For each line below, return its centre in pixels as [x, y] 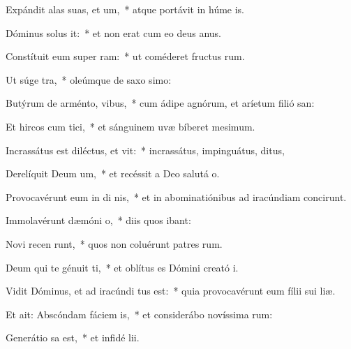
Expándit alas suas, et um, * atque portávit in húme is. [125, 9]
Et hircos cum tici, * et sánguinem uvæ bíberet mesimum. [130, 126]
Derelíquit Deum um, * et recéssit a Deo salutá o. [113, 173]
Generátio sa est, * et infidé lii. [73, 337]
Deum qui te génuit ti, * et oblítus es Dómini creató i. [122, 267]
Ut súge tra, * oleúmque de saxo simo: [89, 79]
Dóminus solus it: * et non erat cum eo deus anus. [113, 32]
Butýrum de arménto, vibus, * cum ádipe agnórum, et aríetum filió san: [160, 103]
